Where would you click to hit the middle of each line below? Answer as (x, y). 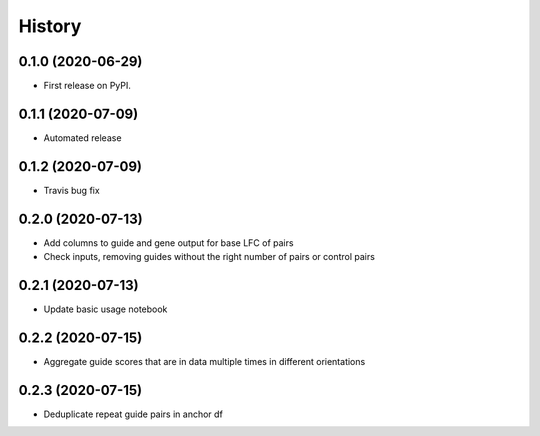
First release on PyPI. (87, 86)
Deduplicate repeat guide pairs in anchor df (133, 414)
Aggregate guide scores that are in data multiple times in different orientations (204, 361)
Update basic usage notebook (105, 309)
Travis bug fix (71, 190)
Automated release (82, 137)
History (50, 26)
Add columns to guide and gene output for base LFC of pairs (168, 242)
